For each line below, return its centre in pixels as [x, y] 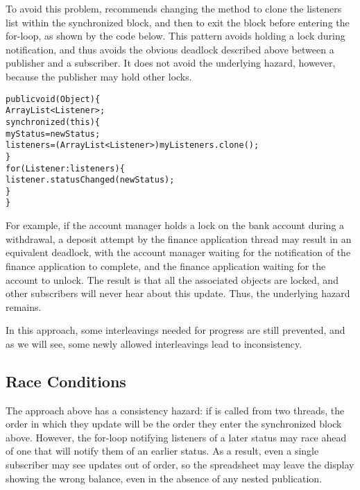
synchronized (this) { [53, 122]
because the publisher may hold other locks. [99, 76]
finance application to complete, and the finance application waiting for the [166, 265]
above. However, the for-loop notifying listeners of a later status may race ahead [176, 437]
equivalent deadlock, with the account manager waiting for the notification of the [178, 252]
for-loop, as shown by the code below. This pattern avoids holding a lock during [175, 36]
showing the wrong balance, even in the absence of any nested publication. [164, 478]
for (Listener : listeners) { [65, 168]
